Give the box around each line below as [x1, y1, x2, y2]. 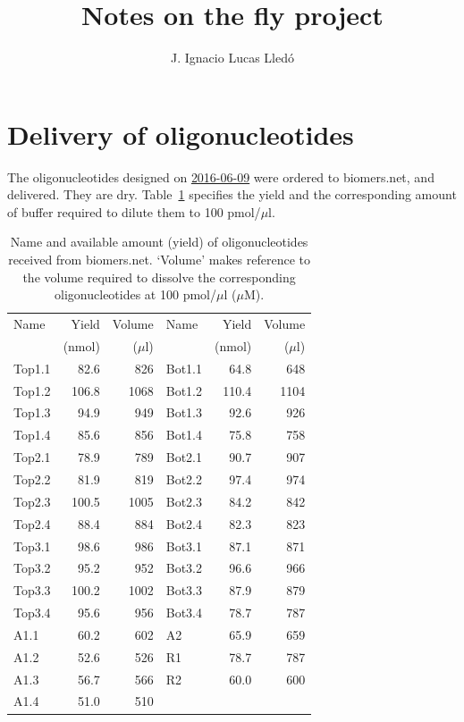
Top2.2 [13, 469, 51, 488]
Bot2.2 [165, 469, 203, 488]
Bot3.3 [165, 581, 203, 600]
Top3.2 [13, 558, 51, 577]
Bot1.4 [165, 425, 203, 444]
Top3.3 [13, 581, 51, 600]
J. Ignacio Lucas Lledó [171, 48, 294, 67]
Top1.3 [13, 403, 51, 422]
